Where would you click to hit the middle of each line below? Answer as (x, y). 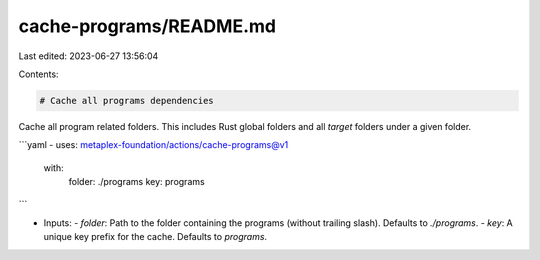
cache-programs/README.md (147, 26)
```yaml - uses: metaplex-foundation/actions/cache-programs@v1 (153, 145)
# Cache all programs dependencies (126, 100)
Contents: (38, 74)
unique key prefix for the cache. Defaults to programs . (155, 237)
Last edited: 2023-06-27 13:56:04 (88, 56)
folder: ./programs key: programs (136, 182)
